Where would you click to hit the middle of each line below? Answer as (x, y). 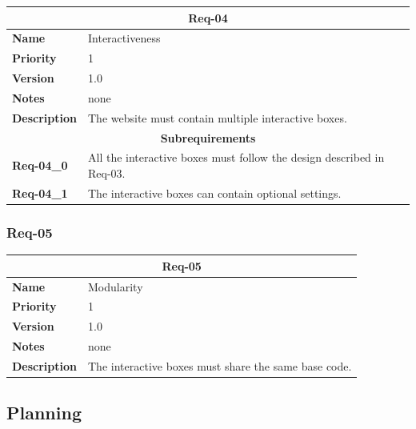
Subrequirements (208, 137)
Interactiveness (124, 38)
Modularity (116, 286)
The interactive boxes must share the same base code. (220, 365)
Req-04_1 (40, 192)
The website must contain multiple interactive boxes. (218, 117)
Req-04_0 (40, 165)
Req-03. (107, 173)
